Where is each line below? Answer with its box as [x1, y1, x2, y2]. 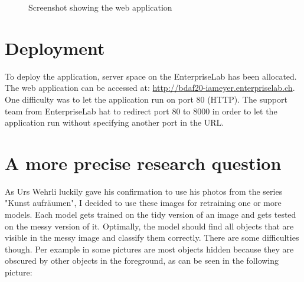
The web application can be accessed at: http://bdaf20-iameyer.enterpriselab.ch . [5, 81, 295, 94]
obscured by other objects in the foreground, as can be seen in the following [5, 254, 279, 267]
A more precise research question [5, 150, 282, 175]
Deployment [5, 35, 105, 60]
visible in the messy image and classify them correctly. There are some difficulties [5, 231, 299, 244]
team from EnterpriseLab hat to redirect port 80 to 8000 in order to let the [5, 104, 277, 117]
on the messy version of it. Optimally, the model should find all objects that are [5, 219, 294, 232]
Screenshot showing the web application [28, 1, 172, 13]
